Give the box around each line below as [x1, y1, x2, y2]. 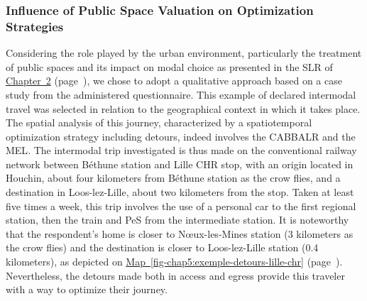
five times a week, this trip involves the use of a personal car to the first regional [6, 198, 356, 213]
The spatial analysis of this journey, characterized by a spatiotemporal [6, 115, 312, 130]
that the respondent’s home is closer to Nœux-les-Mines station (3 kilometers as [6, 226, 354, 241]
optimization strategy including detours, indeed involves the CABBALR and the [6, 128, 356, 143]
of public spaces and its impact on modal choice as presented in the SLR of [6, 59, 333, 74]
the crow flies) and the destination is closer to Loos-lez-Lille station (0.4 [6, 240, 319, 255]
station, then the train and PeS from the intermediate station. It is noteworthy [6, 212, 349, 227]
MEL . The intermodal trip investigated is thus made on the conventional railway [6, 143, 357, 158]
